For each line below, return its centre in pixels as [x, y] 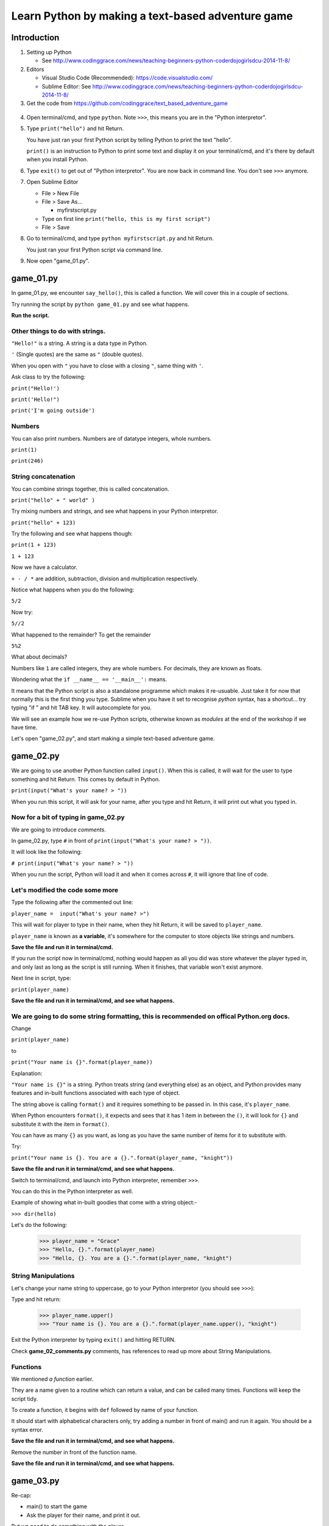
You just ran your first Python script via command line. [94, 250]
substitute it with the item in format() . [60, 1124]
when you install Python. [57, 159]
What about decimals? [39, 657]
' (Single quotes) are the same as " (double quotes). [77, 355]
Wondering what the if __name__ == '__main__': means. [89, 679]
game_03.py [35, 1481]
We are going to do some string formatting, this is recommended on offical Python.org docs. [150, 1016]
